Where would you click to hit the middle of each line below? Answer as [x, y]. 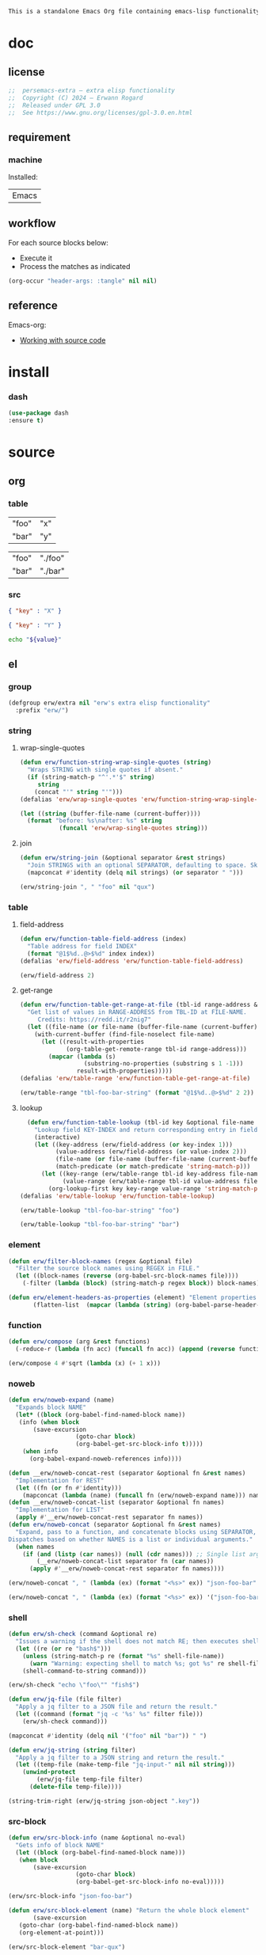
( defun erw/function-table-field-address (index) [103, 939]
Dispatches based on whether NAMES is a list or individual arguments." [131, 1539]
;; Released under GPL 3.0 [55, 105]
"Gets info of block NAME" [60, 1845]
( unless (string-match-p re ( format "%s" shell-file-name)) [123, 1656]
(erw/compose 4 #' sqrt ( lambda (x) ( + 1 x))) [84, 1363]
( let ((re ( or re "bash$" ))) [63, 1649]
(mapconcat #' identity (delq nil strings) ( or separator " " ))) [135, 872]
